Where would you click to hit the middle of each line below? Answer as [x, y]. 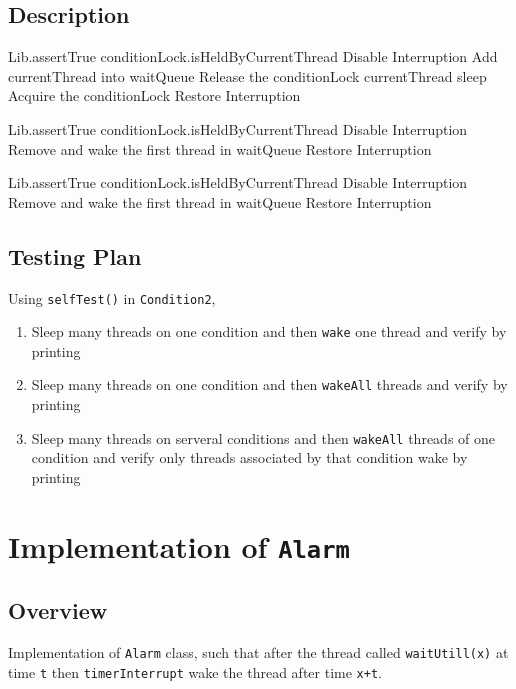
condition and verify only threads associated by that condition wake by [249, 457]
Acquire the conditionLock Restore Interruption [154, 95]
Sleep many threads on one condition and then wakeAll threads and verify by [269, 384]
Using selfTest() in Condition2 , [112, 297]
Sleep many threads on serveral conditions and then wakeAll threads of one [263, 437]
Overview [58, 610]
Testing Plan [75, 255]
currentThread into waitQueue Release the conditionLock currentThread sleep [247, 75]
